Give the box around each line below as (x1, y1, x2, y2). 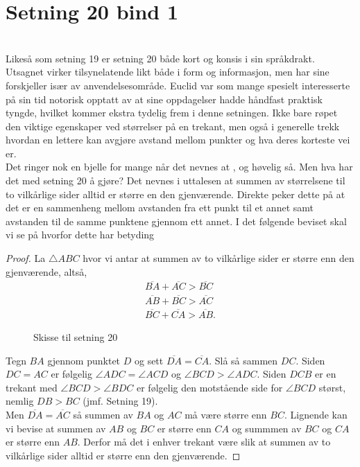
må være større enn (185, 407, 267, 421)
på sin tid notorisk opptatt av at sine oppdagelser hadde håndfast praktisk (6, 91, 323, 106)
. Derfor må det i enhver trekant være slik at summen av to (77, 434, 331, 449)
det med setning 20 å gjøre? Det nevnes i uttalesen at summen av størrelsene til (6, 173, 345, 188)
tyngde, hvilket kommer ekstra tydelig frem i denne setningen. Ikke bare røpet (6, 105, 338, 120)
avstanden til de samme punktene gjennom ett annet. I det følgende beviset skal (6, 213, 347, 228)
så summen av (73, 407, 133, 421)
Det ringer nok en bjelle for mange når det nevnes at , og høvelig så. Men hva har (6, 159, 353, 174)
